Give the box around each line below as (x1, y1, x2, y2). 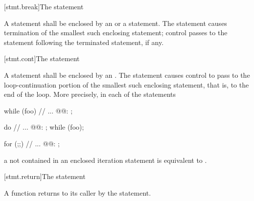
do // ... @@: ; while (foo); (4, 122, 84, 132)
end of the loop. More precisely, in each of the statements (4, 89, 176, 99)
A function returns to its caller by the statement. (4, 187, 151, 198)
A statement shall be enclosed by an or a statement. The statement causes (4, 18, 227, 28)
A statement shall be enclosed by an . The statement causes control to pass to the (4, 69, 250, 80)
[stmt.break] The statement (4, 1, 84, 11)
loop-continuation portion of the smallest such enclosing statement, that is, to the (4, 79, 249, 89)
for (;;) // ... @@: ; (4, 138, 60, 148)
